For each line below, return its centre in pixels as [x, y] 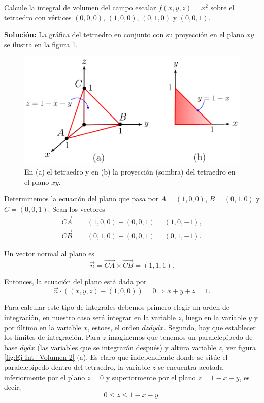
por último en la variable [43, 327]
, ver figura [239, 347]
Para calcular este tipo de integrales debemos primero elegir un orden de [117, 307]
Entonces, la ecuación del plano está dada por [75, 281]
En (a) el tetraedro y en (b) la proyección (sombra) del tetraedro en [130, 171]
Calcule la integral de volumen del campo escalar [80, 7]
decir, [13, 387]
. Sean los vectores [76, 208]
